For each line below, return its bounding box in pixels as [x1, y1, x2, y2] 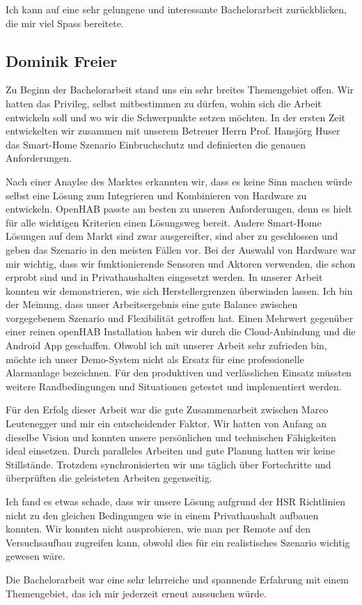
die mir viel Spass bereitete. [6, 15, 124, 30]
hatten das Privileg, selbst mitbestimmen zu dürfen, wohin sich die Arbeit [6, 95, 322, 110]
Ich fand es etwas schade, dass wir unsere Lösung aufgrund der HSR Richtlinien [6, 494, 346, 509]
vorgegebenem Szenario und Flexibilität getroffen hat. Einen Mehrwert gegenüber [6, 310, 354, 325]
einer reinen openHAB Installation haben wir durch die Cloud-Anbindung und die [6, 324, 356, 339]
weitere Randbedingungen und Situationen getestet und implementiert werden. [6, 378, 342, 393]
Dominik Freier [6, 49, 118, 71]
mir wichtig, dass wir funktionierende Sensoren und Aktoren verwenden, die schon [6, 256, 356, 270]
